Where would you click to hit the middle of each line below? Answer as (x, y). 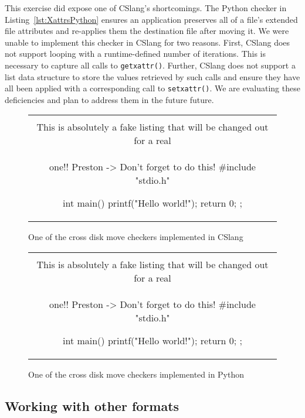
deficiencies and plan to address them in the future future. (109, 99)
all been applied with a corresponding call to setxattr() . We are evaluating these (152, 88)
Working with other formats (92, 406)
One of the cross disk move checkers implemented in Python (136, 374)
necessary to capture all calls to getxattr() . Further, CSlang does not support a (150, 65)
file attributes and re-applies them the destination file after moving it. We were (147, 31)
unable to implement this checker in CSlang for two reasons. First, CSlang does (148, 42)
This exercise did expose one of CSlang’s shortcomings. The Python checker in (146, 8)
